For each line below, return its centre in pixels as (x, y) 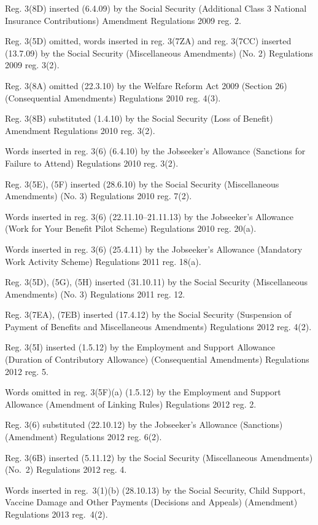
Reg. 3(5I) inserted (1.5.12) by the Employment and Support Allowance (140, 347)
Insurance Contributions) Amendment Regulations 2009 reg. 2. (123, 20)
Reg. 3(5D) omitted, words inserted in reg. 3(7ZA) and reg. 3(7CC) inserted (148, 41)
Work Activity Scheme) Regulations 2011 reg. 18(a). (103, 261)
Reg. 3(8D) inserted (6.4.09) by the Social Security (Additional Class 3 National (156, 8)
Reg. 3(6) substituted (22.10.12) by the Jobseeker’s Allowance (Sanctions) (144, 424)
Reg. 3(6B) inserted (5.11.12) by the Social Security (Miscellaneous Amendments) (159, 457)
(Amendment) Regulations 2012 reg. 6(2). (83, 437)
